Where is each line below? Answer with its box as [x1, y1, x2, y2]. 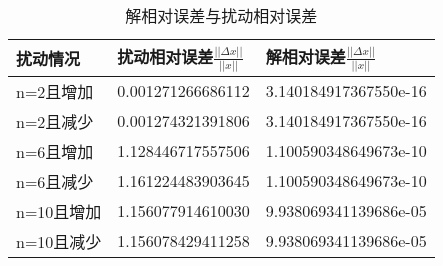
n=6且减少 [16, 169, 94, 193]
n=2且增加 [16, 79, 94, 103]
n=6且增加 [16, 139, 94, 163]
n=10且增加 [16, 199, 102, 223]
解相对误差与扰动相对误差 [125, 4, 318, 27]
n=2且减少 [16, 109, 94, 133]
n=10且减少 [16, 229, 102, 253]
